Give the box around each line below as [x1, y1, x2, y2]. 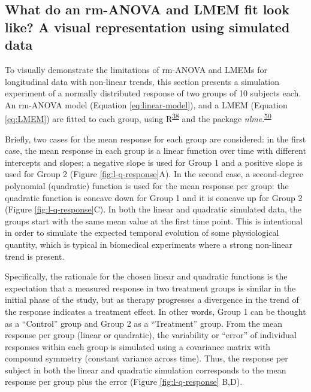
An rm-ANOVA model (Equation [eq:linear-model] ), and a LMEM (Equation [5, 98, 288, 111]
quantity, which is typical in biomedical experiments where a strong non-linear [5, 238, 292, 250]
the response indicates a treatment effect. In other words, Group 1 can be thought [5, 305, 306, 317]
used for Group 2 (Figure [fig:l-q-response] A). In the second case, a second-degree [5, 168, 303, 180]
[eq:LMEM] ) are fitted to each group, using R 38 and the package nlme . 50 [5, 111, 271, 125]
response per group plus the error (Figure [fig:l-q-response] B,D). [5, 375, 243, 388]
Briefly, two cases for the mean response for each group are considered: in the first [5, 132, 306, 145]
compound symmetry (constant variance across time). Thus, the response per [5, 352, 288, 364]
